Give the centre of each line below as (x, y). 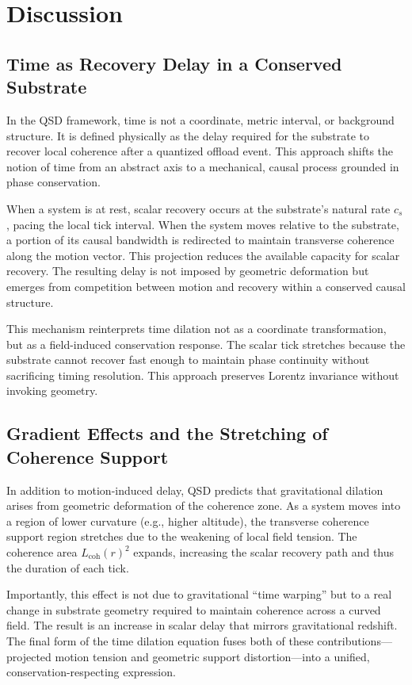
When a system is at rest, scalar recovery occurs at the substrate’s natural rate (198, 208)
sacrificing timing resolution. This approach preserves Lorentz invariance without (203, 375)
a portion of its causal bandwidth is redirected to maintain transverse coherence (200, 240)
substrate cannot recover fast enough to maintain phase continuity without (188, 360)
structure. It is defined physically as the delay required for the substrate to (188, 135)
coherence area (42, 552)
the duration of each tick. (68, 567)
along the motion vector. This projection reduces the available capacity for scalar (203, 255)
